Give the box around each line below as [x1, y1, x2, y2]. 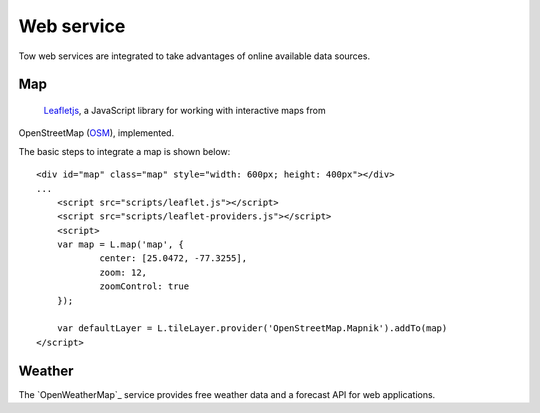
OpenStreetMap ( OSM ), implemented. [18, 127, 175, 139]
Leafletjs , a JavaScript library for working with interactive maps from [43, 104, 326, 116]
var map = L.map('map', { [56, 239, 185, 250]
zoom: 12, [99, 266, 148, 278]
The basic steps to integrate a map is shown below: [18, 145, 231, 157]
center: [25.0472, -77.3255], [99, 253, 248, 264]
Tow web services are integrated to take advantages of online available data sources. [18, 50, 370, 62]
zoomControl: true [99, 281, 190, 292]
